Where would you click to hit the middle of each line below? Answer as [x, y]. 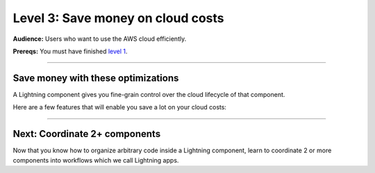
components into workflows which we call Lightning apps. [96, 160]
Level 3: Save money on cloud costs [119, 18]
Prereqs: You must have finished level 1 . [70, 51]
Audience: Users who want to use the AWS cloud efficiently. [100, 39]
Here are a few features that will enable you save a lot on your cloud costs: [120, 107]
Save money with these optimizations [96, 78]
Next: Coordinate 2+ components [87, 134]
